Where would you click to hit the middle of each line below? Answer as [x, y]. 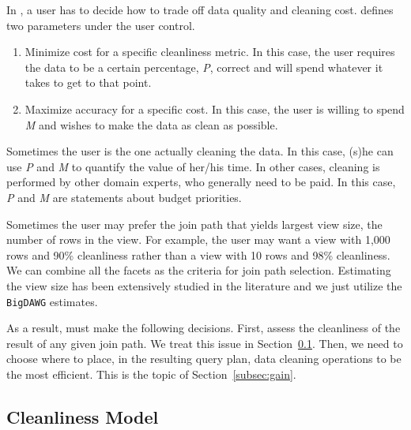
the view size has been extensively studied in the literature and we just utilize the [204, 285]
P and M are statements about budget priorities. [124, 197]
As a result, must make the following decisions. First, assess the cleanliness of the [204, 328]
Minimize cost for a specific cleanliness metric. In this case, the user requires [210, 52]
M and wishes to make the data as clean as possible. [151, 124]
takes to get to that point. [88, 82]
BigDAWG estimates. [52, 301]
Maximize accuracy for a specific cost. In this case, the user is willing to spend [215, 108]
